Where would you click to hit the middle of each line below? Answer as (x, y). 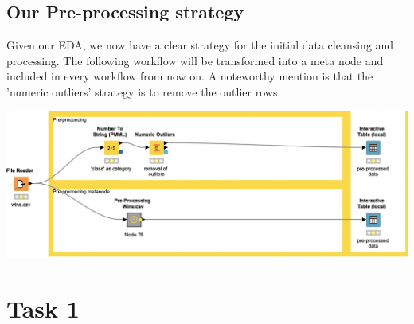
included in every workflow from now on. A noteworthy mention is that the (190, 76)
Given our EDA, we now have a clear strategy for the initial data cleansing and (200, 45)
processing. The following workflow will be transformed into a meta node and (195, 60)
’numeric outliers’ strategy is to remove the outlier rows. (144, 91)
